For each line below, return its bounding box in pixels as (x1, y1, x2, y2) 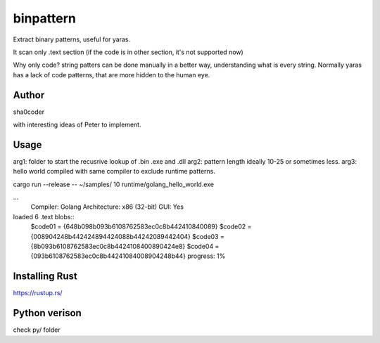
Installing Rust (13, 271, 77, 283)
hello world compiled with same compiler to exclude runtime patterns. (13, 167, 216, 176)
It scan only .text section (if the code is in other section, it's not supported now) (13, 48, 244, 56)
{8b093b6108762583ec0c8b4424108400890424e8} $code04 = (30, 242, 220, 251)
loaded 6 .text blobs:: (13, 212, 75, 221)
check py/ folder (13, 325, 61, 334)
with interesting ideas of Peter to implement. (13, 120, 141, 129)
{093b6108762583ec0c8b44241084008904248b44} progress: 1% (30, 252, 226, 260)
